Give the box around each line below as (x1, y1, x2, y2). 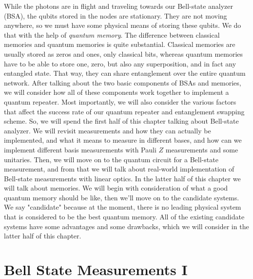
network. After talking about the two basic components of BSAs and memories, (4, 77, 241, 87)
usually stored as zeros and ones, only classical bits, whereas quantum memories (4, 48, 243, 59)
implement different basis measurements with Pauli (4, 144, 156, 154)
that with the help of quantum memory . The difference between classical (4, 29, 220, 40)
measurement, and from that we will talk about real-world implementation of (4, 164, 234, 174)
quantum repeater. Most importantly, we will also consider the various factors (4, 96, 236, 107)
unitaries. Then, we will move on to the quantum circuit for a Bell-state (4, 154, 218, 164)
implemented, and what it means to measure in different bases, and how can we (4, 135, 242, 145)
